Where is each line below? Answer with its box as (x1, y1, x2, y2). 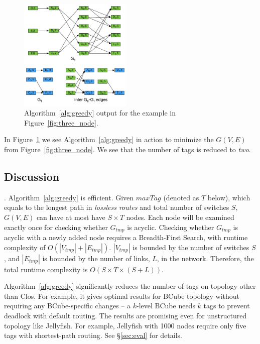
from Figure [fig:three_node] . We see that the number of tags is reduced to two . (4, 144, 251, 155)
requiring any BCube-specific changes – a (4, 300, 131, 311)
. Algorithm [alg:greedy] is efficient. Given (4, 192, 134, 202)
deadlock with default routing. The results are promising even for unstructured (4, 310, 247, 321)
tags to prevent (203, 300, 250, 311)
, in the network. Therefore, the (157, 253, 254, 263)
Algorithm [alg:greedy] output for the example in (24, 107, 176, 118)
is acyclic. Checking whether (127, 221, 214, 232)
